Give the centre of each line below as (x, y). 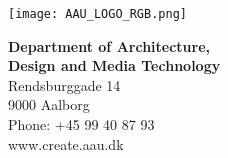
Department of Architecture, (109, 45)
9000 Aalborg (49, 104)
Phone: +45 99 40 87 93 (81, 124)
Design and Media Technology (114, 65)
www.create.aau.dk (66, 143)
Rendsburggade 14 (64, 84)
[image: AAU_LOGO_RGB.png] (97, 14)
